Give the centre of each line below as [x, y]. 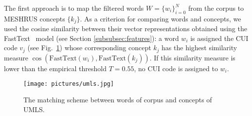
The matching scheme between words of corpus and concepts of [118, 100]
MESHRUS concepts [35, 18]
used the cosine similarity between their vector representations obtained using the [126, 29]
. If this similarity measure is [192, 57]
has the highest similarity [199, 48]
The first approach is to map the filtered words [74, 8]
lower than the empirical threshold [55, 68]
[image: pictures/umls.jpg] [69, 84]
